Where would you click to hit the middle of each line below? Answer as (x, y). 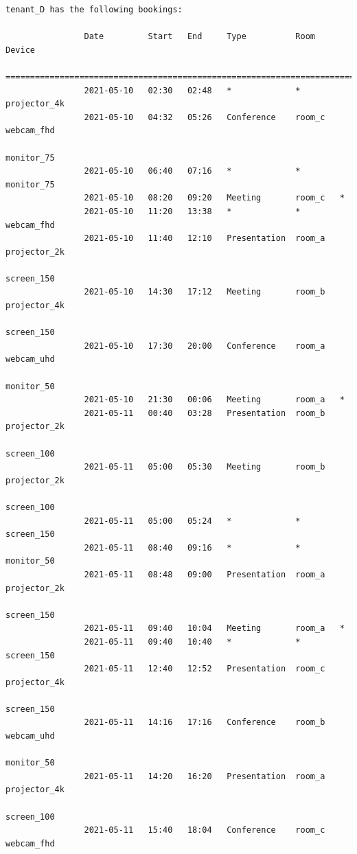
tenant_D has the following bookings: (94, 10)
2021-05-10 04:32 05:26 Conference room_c (205, 117)
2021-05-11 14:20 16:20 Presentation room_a (205, 776)
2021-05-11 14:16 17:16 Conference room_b (205, 723)
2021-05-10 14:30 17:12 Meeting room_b (205, 292)
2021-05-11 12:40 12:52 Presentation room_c (205, 669)
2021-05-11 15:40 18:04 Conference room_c (205, 830)
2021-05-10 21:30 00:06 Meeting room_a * (214, 400)
